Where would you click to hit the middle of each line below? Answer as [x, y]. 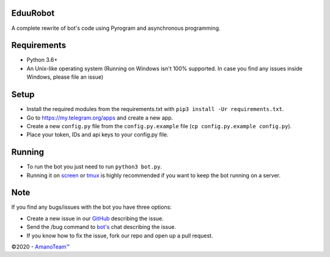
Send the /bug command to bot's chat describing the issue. [101, 227]
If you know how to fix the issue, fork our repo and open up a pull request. [120, 236]
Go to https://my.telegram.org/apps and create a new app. [100, 118]
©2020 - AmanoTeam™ [41, 247]
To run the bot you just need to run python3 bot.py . [94, 167]
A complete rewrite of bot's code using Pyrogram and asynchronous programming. [116, 28]
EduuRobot [33, 13]
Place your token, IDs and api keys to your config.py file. [97, 135]
